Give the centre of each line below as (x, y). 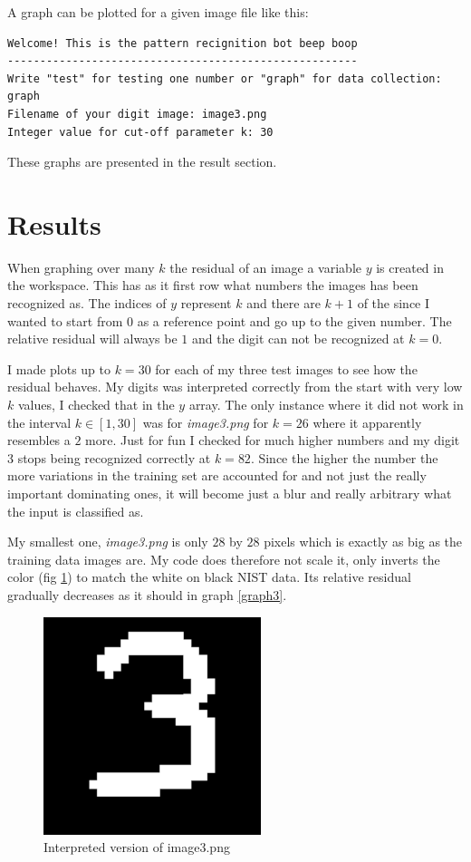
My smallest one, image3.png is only (108, 542)
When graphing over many (81, 267)
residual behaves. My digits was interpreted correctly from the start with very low (235, 387)
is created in (410, 267)
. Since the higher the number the (344, 457)
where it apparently (367, 422)
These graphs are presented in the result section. (142, 162)
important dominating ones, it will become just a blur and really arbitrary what (230, 493)
